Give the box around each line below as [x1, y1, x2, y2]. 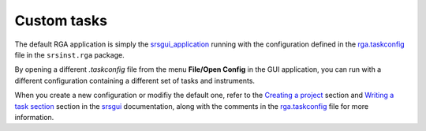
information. [14, 112, 54, 122]
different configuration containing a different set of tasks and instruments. [14, 76, 256, 85]
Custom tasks [14, 12, 108, 29]
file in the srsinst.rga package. [14, 50, 125, 59]
